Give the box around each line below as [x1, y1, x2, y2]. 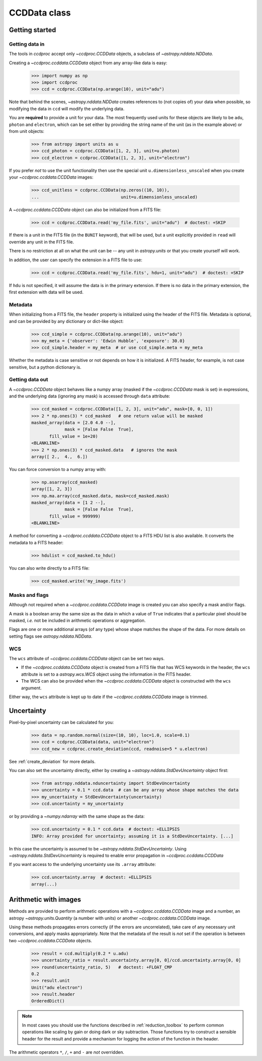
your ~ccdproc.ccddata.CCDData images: [9, 174, 94, 180]
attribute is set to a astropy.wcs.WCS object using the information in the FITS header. [21, 671, 192, 677]
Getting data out [9, 376, 49, 383]
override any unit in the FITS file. [9, 239, 74, 245]
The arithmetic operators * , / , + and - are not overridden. [9, 1049, 125, 1055]
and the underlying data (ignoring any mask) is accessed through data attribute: [9, 393, 170, 399]
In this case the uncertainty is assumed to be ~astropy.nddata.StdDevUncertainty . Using [9, 845, 187, 851]
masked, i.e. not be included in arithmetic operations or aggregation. [9, 618, 146, 624]
